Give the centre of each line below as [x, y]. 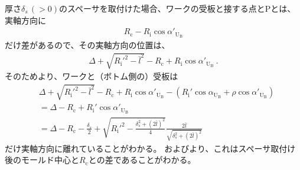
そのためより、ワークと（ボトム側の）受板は [92, 76]
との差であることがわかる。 [142, 160]
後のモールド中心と [42, 160]
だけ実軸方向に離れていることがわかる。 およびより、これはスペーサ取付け [150, 148]
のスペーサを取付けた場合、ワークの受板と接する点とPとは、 [177, 8]
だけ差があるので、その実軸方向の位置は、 [87, 45]
